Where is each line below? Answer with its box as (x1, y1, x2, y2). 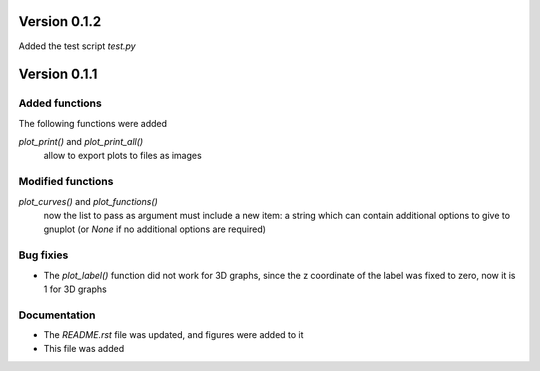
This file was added (43, 343, 125, 355)
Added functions (18, 96, 102, 110)
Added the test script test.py (18, 40, 136, 52)
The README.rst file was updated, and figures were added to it (43, 329, 304, 341)
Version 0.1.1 (18, 66, 98, 83)
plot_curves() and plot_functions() (18, 195, 159, 207)
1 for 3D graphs (43, 283, 107, 295)
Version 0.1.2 (18, 13, 102, 30)
